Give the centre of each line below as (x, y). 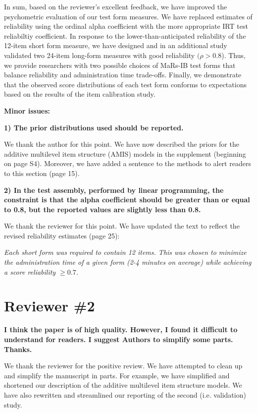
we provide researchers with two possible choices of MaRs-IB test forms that (120, 65)
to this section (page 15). (42, 173)
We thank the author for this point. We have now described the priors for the (122, 144)
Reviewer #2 (50, 306)
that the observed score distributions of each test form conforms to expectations (125, 84)
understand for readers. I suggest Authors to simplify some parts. (119, 339)
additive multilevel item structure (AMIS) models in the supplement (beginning (125, 153)
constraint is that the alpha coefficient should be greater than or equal (127, 200)
